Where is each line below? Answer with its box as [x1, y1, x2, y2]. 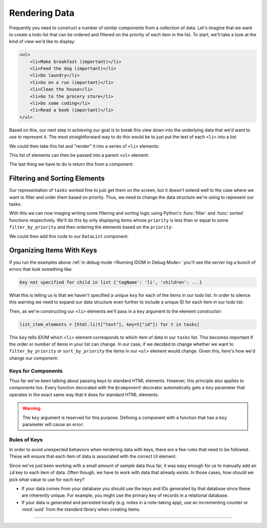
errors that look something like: [9, 266, 73, 272]
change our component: [9, 355, 58, 361]
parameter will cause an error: [22, 421, 84, 427]
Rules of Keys [9, 436, 43, 443]
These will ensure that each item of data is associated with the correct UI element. [9, 454, 177, 460]
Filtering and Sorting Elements [9, 174, 105, 183]
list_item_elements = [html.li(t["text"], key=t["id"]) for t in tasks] [19, 321, 200, 327]
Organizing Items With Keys [9, 246, 97, 255]
